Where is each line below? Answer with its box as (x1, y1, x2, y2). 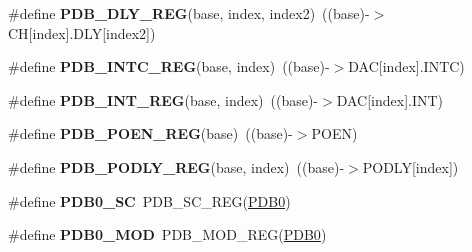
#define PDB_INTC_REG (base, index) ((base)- (8, 56, 330, 77)
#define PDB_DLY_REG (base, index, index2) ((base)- (8, 3, 370, 23)
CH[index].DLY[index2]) (8, 22, 156, 43)
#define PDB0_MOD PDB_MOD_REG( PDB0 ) (8, 224, 327, 245)
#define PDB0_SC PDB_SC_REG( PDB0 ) (8, 190, 291, 211)
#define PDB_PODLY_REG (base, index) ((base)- (8, 156, 345, 177)
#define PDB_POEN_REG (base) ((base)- (8, 123, 293, 144)
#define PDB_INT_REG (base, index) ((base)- (8, 89, 319, 110)
